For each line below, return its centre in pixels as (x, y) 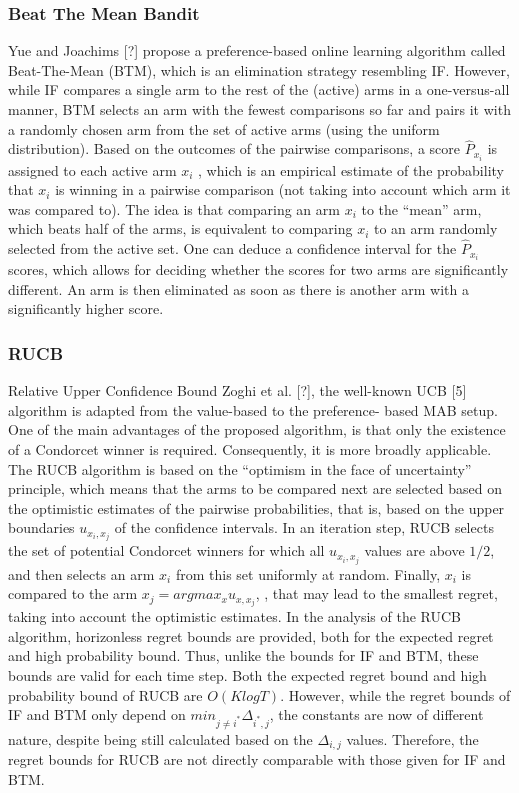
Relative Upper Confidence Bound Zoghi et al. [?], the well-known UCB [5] (237, 390)
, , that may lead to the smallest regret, (376, 593)
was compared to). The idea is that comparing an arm (174, 208)
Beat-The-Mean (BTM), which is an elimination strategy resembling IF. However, (259, 69)
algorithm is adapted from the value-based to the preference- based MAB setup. (253, 409)
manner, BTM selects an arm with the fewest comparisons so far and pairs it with (259, 109)
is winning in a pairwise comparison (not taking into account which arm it (283, 189)
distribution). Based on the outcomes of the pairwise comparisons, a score (234, 148)
